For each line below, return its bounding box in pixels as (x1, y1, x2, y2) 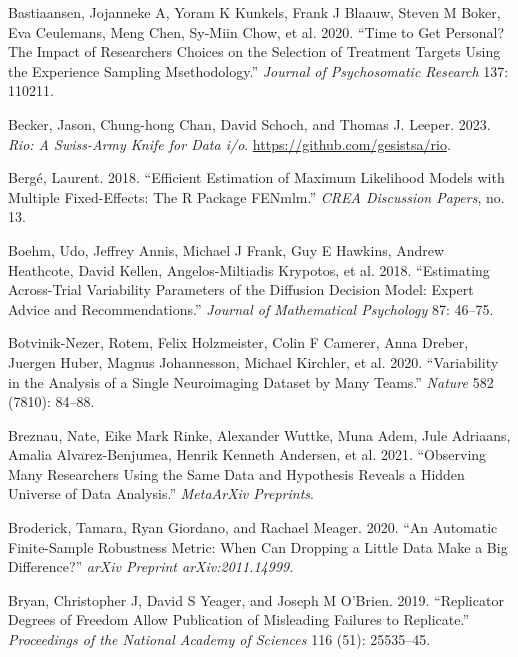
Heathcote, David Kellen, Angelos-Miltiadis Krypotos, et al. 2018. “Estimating (8, 259, 490, 280)
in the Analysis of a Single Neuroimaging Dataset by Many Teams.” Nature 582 (8, 371, 494, 392)
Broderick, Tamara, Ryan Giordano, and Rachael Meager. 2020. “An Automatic (8, 517, 498, 538)
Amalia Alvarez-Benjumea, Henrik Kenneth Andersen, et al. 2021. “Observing (8, 444, 487, 465)
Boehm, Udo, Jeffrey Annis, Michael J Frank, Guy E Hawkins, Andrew (8, 239, 445, 260)
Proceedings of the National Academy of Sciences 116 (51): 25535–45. (8, 629, 431, 650)
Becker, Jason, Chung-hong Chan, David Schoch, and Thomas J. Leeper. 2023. (8, 113, 491, 134)
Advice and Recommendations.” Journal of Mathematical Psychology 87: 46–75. (8, 298, 494, 319)
